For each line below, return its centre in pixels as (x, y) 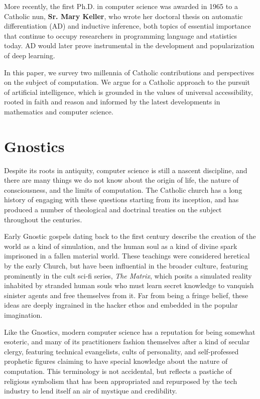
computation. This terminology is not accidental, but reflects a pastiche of (118, 371)
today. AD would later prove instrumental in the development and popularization (129, 45)
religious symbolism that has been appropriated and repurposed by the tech (121, 381)
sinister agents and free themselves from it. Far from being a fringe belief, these (126, 295)
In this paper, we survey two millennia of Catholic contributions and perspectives (129, 72)
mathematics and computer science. (59, 111)
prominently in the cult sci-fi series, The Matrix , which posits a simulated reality (128, 275)
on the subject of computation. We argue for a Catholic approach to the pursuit (127, 82)
